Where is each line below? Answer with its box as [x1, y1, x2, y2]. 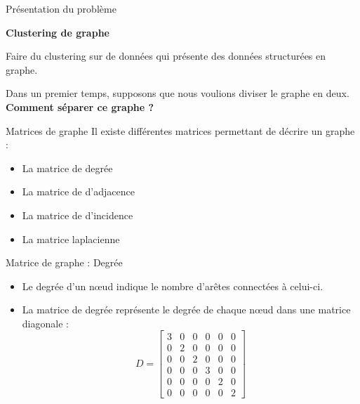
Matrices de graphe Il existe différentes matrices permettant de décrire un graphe [6, 123, 355, 138]
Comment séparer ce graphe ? [6, 99, 154, 114]
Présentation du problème [6, 1, 116, 15]
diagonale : [22, 315, 69, 330]
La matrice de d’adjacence [22, 184, 135, 199]
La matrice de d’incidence [22, 207, 133, 222]
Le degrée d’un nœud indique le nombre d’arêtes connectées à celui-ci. [22, 278, 324, 293]
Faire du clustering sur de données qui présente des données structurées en [6, 48, 326, 63]
